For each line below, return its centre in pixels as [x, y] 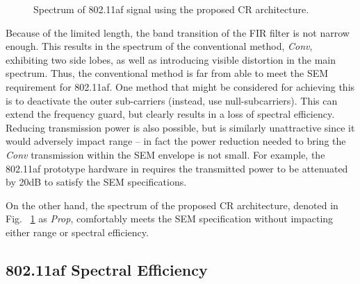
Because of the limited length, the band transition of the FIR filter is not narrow [178, 32]
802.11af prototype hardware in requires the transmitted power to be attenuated [177, 168]
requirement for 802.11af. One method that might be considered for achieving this [180, 86]
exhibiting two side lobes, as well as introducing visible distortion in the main [171, 59]
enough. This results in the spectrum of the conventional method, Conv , [159, 46]
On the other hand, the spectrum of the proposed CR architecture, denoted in [172, 205]
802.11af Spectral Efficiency [107, 269]
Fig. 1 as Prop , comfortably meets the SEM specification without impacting [170, 219]
